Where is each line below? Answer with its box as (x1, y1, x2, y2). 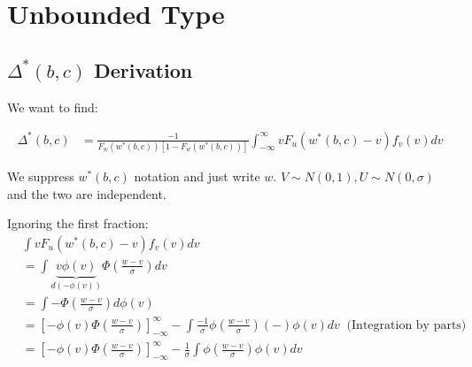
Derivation (94, 56, 193, 83)
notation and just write (134, 167, 260, 186)
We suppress (7, 167, 74, 186)
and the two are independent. (7, 184, 166, 203)
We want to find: (7, 97, 98, 116)
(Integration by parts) (346, 318, 467, 332)
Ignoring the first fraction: (7, 214, 149, 233)
